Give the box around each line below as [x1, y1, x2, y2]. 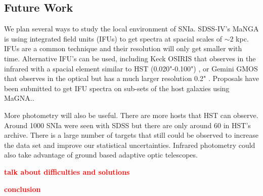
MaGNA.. [4, 93, 34, 103]
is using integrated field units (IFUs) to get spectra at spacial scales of [4, 33, 222, 44]
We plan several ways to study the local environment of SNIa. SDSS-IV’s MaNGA [4, 23, 259, 34]
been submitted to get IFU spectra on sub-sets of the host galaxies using [4, 83, 230, 93]
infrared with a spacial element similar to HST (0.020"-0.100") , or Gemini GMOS [4, 63, 258, 73]
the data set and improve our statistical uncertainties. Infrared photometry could [4, 139, 255, 150]
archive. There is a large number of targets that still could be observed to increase [4, 130, 259, 140]
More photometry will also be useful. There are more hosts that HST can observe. [4, 109, 258, 120]
